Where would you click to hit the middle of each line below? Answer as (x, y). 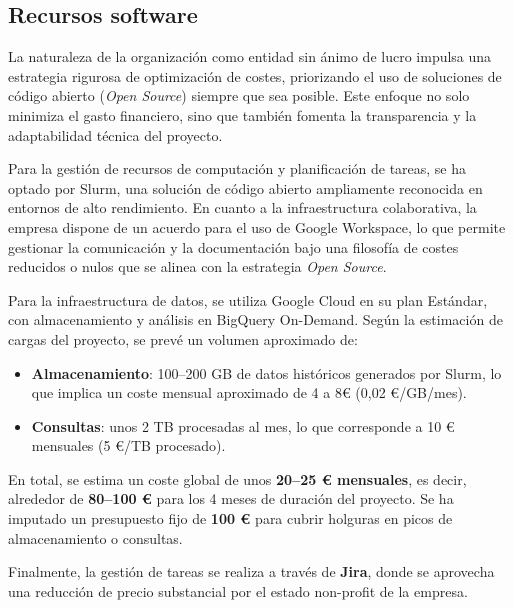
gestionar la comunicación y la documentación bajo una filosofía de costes (233, 246)
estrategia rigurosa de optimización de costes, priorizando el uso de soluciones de (255, 75)
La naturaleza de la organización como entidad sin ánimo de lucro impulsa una (250, 56)
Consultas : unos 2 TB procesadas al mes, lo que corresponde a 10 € (243, 425)
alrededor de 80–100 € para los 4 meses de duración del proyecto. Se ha (231, 498)
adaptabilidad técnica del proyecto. (115, 134)
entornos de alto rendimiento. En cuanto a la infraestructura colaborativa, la (242, 207)
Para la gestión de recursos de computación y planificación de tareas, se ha (237, 168)
